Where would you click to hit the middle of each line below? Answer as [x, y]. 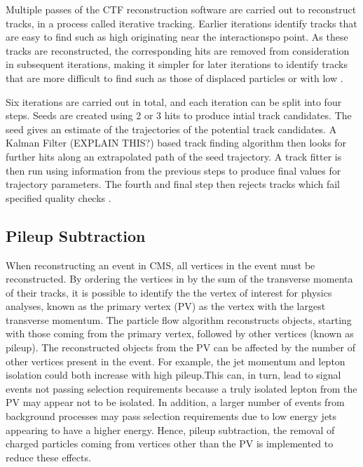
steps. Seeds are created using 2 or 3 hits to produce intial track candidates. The [179, 115]
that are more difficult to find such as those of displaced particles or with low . [174, 77]
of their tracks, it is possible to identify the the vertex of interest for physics [169, 292]
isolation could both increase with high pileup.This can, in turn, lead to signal [173, 375]
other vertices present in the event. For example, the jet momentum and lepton [176, 361]
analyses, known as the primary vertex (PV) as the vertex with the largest [166, 306]
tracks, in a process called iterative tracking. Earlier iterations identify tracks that [181, 23]
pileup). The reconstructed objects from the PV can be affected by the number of [181, 347]
